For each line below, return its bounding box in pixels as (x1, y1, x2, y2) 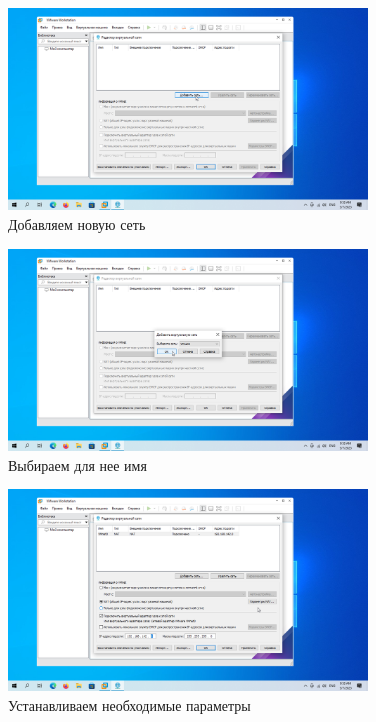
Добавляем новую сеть (8, 213, 146, 234)
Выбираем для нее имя (8, 454, 147, 475)
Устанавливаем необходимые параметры (8, 695, 251, 716)
